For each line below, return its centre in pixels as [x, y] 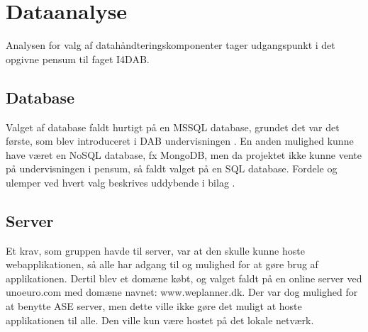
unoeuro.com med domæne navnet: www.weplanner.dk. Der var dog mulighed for [182, 292]
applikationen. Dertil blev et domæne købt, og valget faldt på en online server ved [184, 278]
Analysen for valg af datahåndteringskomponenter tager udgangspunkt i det [171, 45]
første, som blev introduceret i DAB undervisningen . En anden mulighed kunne [180, 141]
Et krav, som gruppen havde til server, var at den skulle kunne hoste [155, 250]
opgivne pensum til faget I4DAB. [78, 59]
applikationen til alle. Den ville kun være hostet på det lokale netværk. [160, 320]
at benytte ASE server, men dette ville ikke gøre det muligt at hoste [154, 306]
